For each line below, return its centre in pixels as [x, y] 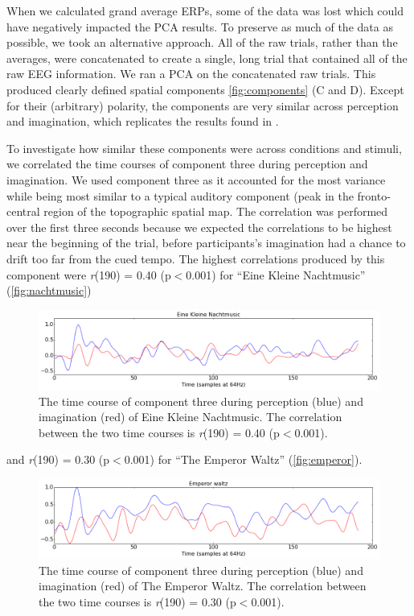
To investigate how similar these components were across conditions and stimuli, [204, 148]
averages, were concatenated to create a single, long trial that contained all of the [207, 58]
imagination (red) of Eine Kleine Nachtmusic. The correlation [191, 417]
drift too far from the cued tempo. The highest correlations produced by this [196, 258]
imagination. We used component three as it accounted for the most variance [196, 179]
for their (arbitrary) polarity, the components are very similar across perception [203, 105]
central [23, 211]
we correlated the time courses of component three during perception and [187, 164]
